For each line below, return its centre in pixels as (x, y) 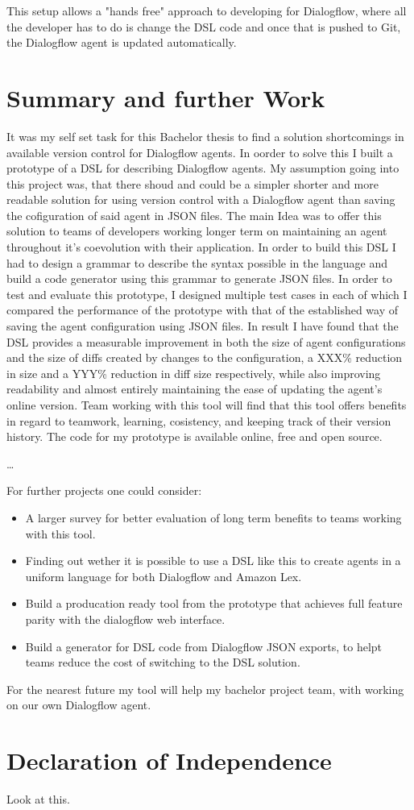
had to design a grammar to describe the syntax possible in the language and (197, 262)
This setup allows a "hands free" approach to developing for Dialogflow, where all (207, 10)
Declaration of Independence (169, 760)
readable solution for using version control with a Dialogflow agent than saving (201, 199)
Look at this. (38, 799)
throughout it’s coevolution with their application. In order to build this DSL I (201, 247)
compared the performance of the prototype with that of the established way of (203, 310)
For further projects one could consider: (104, 490)
